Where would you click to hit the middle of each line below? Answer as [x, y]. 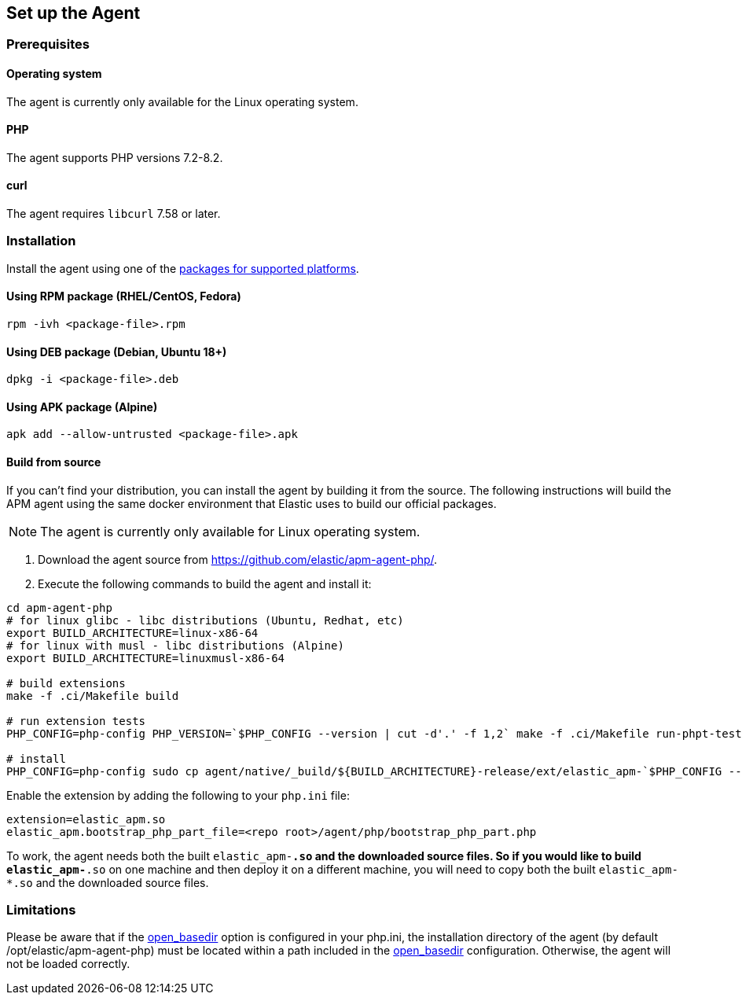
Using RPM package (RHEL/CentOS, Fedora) [124, 296]
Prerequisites [48, 44]
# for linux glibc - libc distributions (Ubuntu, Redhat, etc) [205, 620]
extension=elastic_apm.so [86, 819]
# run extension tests [76, 721]
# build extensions [66, 683]
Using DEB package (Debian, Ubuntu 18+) [117, 351]
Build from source [54, 462]
